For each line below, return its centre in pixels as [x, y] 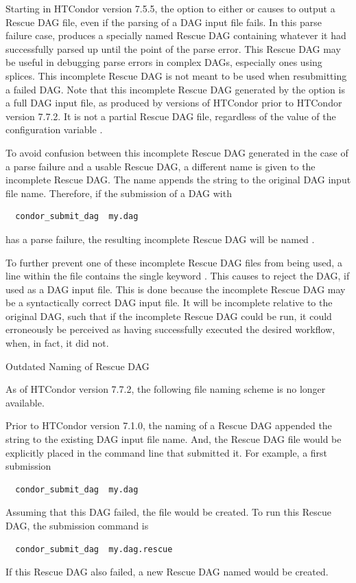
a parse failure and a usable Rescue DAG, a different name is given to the [161, 166]
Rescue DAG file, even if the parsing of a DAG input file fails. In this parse [164, 22]
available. [25, 402]
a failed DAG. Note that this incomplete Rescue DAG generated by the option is [175, 89]
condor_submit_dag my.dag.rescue [94, 549]
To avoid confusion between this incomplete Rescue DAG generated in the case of [177, 152]
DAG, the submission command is [77, 525]
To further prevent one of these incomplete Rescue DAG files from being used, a [174, 262]
